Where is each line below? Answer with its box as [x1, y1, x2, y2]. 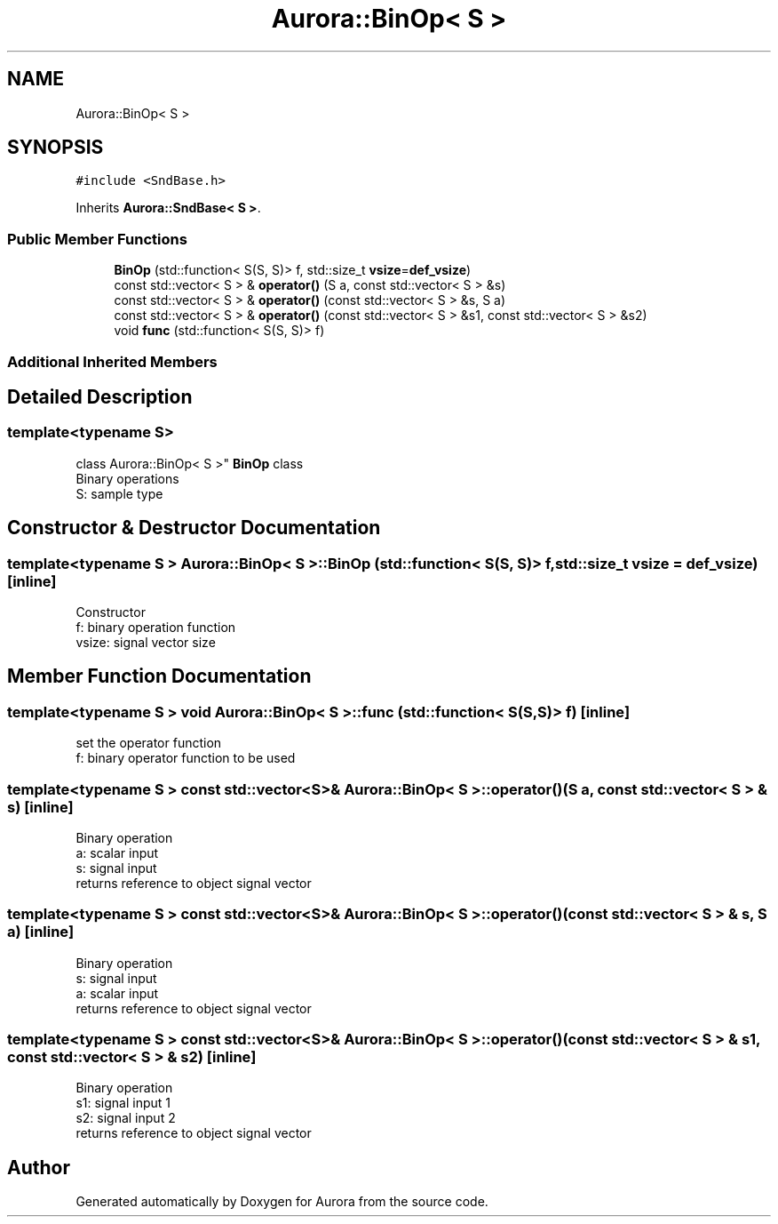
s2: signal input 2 [75, 1110, 176, 1126]
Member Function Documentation [7, 665, 312, 688]
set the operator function [75, 735, 222, 751]
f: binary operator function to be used [75, 750, 296, 766]
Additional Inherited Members [7, 352, 218, 371]
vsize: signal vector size [75, 635, 216, 650]
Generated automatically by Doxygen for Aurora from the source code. [75, 1194, 488, 1210]
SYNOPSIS [7, 136, 104, 159]
